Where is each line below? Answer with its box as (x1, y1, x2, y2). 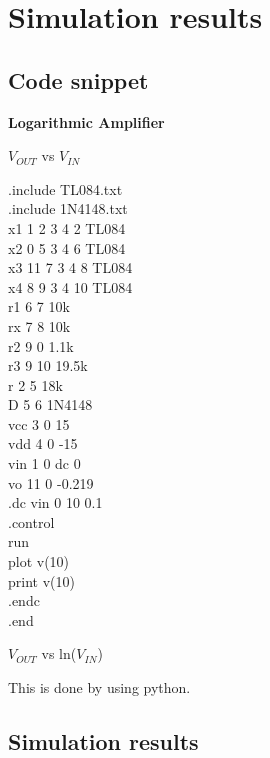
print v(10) (8, 570, 75, 591)
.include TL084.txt (8, 178, 123, 199)
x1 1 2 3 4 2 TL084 (8, 217, 126, 238)
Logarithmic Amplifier (8, 111, 165, 132)
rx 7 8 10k (8, 315, 71, 336)
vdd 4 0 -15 (8, 433, 78, 454)
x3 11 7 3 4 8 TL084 (8, 257, 133, 278)
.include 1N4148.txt (8, 198, 128, 219)
